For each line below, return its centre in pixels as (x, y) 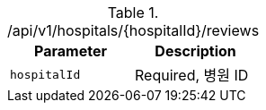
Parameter (71, 51)
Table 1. (133, 13)
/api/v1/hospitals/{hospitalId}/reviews (133, 30)
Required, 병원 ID (192, 75)
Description (195, 51)
